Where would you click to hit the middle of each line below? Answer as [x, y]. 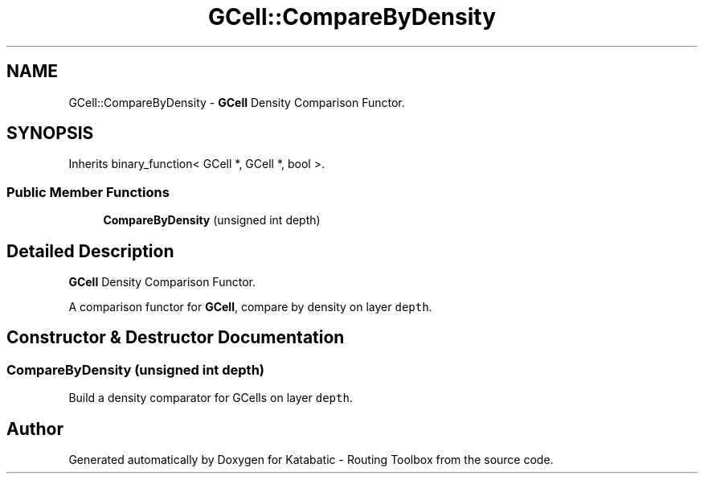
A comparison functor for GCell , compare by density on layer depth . [250, 307]
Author [35, 429]
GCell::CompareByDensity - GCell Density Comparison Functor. [237, 102]
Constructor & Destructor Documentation [176, 338]
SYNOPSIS [50, 133]
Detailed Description [90, 251]
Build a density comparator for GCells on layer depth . [211, 398]
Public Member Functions [88, 192]
